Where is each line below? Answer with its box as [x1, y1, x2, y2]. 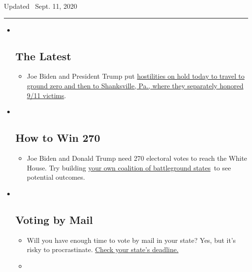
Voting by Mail [15, 212, 93, 227]
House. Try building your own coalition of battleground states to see [27, 162, 231, 172]
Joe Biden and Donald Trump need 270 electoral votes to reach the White [27, 153, 247, 163]
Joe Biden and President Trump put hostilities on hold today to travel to [27, 71, 245, 81]
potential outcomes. [27, 172, 85, 182]
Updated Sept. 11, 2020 [4, 1, 77, 11]
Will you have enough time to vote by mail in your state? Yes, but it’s [27, 235, 236, 245]
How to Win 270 [15, 130, 100, 145]
